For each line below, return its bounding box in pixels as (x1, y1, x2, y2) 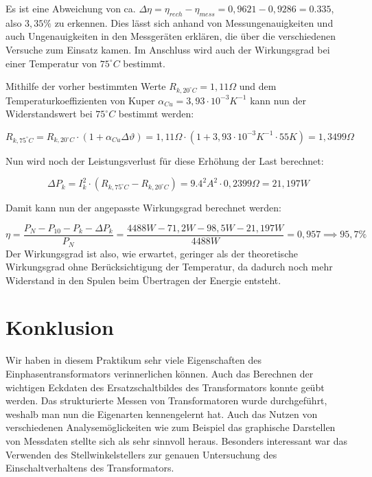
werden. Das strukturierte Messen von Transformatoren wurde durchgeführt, (5, 393, 327, 408)
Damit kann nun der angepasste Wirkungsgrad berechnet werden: (5, 200, 281, 215)
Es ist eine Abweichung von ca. (5, 1, 136, 15)
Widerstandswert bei (5, 106, 93, 121)
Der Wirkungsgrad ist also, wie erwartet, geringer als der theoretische (5, 246, 298, 260)
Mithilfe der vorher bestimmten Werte (5, 79, 166, 93)
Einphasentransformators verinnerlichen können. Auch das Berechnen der (5, 367, 314, 381)
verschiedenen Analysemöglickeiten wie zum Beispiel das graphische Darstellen (5, 420, 336, 434)
